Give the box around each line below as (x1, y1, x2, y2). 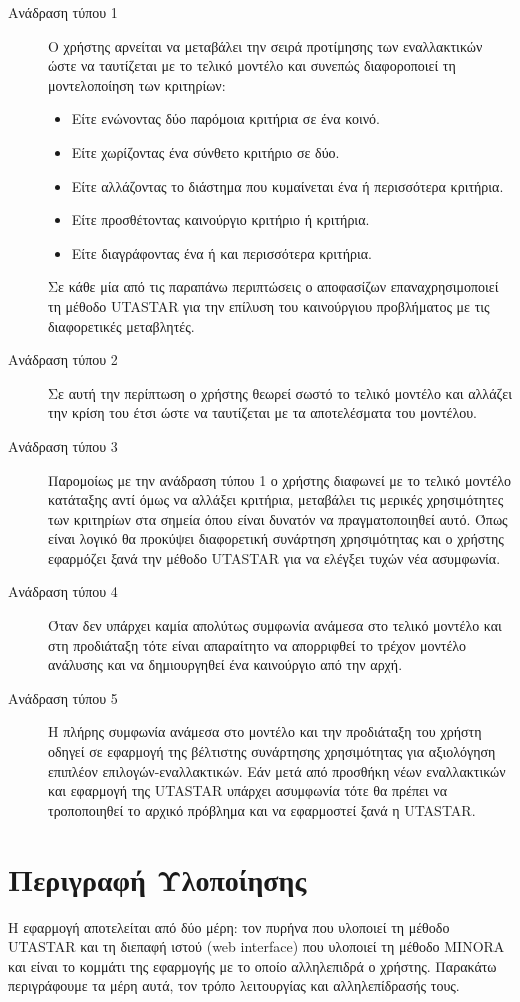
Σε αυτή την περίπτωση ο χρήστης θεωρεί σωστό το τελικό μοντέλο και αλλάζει (48, 382, 512, 403)
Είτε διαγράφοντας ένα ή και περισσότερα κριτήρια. (71, 242, 372, 263)
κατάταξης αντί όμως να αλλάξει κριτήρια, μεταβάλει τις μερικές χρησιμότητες (48, 489, 504, 510)
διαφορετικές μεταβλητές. (48, 315, 195, 336)
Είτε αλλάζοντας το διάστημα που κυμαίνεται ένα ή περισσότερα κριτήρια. (71, 175, 504, 196)
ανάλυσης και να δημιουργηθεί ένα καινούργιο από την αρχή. (48, 654, 403, 675)
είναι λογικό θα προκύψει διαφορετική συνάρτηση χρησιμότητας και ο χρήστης (48, 528, 504, 549)
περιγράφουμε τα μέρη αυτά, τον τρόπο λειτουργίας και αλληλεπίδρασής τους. (8, 975, 460, 996)
